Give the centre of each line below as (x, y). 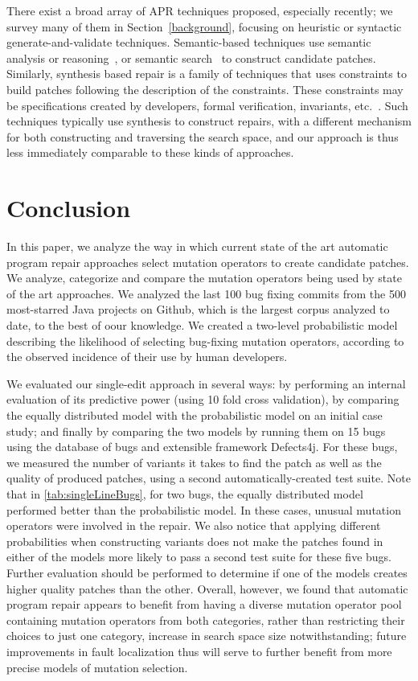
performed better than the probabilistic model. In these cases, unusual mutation (204, 509)
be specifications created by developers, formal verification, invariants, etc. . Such (207, 105)
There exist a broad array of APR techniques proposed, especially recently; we (200, 10)
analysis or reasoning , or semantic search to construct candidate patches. (191, 57)
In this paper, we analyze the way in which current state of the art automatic (197, 246)
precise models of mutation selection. (97, 667)
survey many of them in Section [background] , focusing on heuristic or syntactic (204, 26)
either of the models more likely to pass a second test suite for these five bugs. (199, 557)
